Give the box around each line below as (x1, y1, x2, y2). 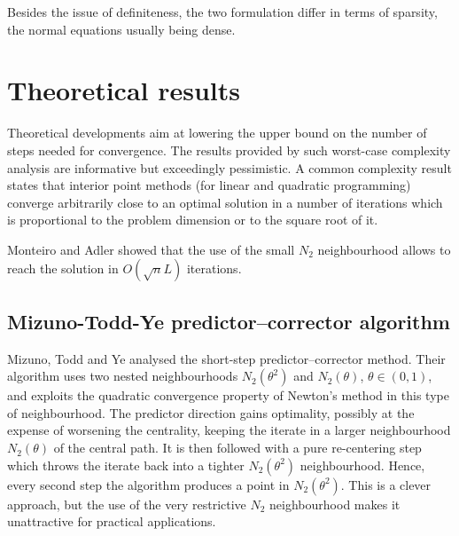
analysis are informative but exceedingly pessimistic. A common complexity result (7, 158, 452, 177)
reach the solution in (7, 259, 119, 278)
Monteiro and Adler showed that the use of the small (7, 240, 295, 258)
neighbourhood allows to (317, 240, 451, 258)
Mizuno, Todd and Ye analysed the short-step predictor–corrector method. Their (7, 349, 446, 367)
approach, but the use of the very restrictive (7, 494, 246, 513)
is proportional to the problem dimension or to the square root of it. (7, 210, 378, 229)
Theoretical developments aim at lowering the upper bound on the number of (7, 123, 427, 142)
